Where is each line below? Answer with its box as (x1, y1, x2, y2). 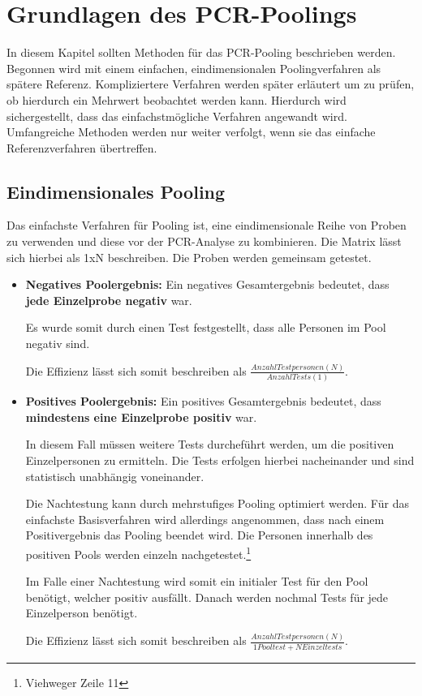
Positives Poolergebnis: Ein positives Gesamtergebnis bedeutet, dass (25, 393, 381, 410)
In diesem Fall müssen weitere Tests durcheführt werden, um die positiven (25, 436, 394, 453)
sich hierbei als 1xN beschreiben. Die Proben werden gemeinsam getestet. (6, 248, 372, 265)
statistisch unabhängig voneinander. (25, 467, 205, 484)
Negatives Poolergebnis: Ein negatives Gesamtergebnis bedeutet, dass (25, 276, 390, 293)
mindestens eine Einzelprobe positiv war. (25, 408, 257, 425)
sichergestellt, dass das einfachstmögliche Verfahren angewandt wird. (6, 107, 347, 124)
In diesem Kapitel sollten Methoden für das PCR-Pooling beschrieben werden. (6, 44, 396, 61)
